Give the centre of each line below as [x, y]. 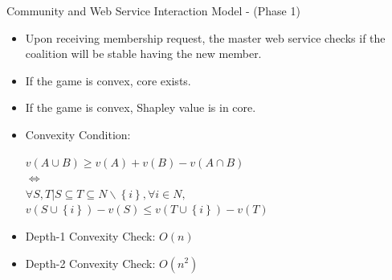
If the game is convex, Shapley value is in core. [141, 107]
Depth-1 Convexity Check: [90, 235]
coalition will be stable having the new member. [143, 54]
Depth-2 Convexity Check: [90, 263]
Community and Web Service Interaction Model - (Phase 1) [153, 10]
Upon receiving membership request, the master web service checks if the [205, 37]
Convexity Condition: [78, 134]
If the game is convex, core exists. [108, 80]
